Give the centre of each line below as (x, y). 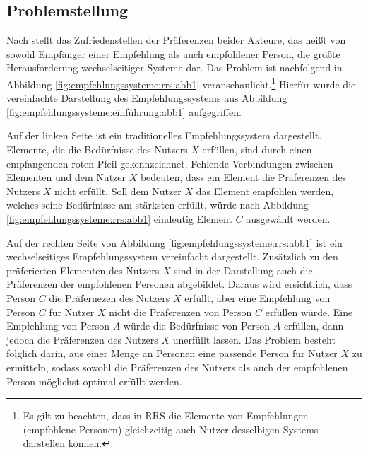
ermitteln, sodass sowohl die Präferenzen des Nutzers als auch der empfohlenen (177, 367)
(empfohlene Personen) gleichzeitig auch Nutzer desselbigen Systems (171, 429)
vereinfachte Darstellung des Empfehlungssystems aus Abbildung (147, 98)
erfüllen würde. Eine (309, 312)
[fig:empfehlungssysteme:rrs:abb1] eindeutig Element (119, 218)
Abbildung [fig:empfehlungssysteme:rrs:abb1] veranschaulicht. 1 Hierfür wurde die (181, 83)
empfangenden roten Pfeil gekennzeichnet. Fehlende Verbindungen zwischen (170, 163)
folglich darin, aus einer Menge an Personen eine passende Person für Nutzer (172, 353)
